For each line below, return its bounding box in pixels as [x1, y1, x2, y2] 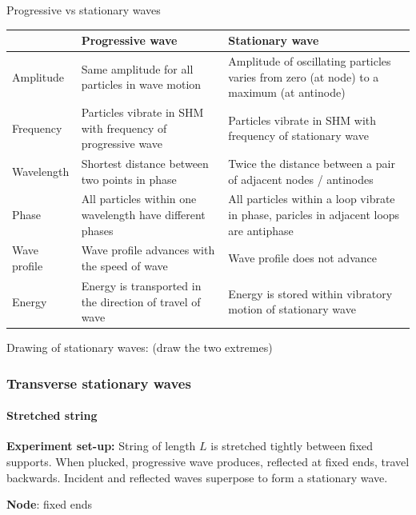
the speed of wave [81, 257, 168, 274]
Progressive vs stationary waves [6, 2, 161, 18]
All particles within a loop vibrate [228, 190, 395, 207]
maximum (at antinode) [228, 84, 346, 101]
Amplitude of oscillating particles [228, 52, 391, 69]
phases [81, 222, 114, 238]
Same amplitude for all [81, 60, 194, 77]
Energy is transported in [81, 277, 202, 293]
